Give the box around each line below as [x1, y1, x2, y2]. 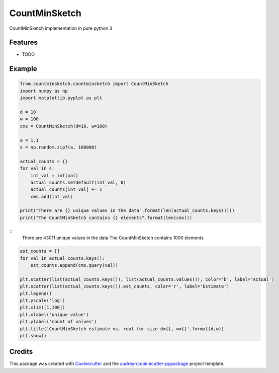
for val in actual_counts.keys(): [20, 255, 105, 261]
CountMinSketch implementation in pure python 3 [9, 25, 113, 31]
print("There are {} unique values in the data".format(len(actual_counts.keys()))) [20, 208, 235, 213]
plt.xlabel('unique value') [20, 312, 89, 317]
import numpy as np [20, 88, 68, 94]
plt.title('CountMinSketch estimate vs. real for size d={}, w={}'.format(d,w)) [20, 326, 224, 332]
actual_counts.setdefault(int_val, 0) [30, 179, 126, 185]
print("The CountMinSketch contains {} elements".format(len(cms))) [20, 214, 193, 220]
